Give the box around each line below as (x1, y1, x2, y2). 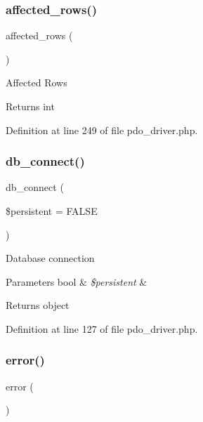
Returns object (6, 298, 70, 312)
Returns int (6, 99, 55, 113)
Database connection (6, 251, 95, 265)
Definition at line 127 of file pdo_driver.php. (6, 321, 198, 336)
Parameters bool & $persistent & (6, 274, 148, 289)
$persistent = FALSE (6, 204, 98, 218)
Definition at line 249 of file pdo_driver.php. (6, 122, 198, 137)
